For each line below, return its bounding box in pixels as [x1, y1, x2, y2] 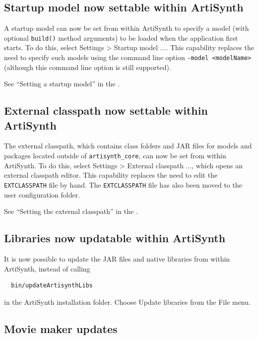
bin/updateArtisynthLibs [11, 282, 93, 289]
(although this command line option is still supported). [4, 62, 171, 72]
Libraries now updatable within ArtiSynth [4, 230, 226, 246]
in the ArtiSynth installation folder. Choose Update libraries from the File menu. [4, 296, 251, 307]
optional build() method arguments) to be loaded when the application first [4, 32, 238, 43]
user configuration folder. [4, 189, 80, 200]
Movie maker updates [4, 321, 118, 336]
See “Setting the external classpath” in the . [4, 206, 138, 216]
